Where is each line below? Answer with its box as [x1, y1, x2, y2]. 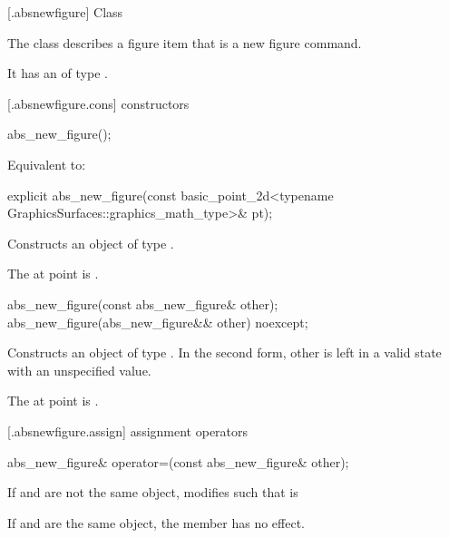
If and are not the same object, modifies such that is [7, 483, 298, 502]
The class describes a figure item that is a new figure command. [7, 33, 362, 52]
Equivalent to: [7, 154, 86, 173]
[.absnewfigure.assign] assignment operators [7, 421, 249, 440]
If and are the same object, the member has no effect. [7, 513, 306, 532]
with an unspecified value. [7, 360, 151, 379]
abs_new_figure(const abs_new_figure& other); [7, 294, 278, 313]
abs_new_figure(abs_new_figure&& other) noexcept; [7, 312, 308, 331]
